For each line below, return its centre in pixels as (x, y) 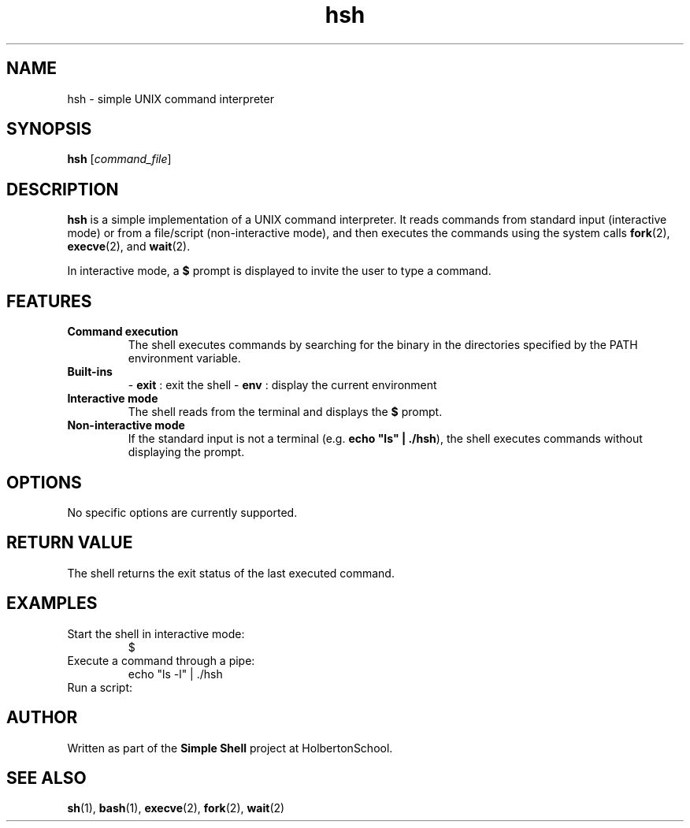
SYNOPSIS (49, 129)
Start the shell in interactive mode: (156, 633)
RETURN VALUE (70, 543)
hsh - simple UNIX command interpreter (171, 98)
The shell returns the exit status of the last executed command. (231, 573)
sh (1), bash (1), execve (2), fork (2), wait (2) (176, 808)
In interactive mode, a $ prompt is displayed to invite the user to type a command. (279, 271)
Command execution (123, 332)
